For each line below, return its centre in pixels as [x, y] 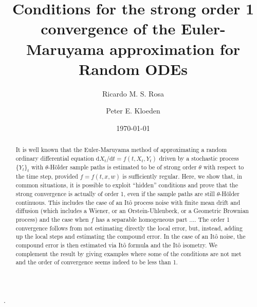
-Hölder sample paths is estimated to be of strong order [122, 167]
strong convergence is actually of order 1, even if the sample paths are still [115, 194]
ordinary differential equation [55, 158]
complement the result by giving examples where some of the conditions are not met [128, 253]
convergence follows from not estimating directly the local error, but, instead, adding [129, 228]
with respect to [224, 167]
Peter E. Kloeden [133, 111]
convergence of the [108, 28]
